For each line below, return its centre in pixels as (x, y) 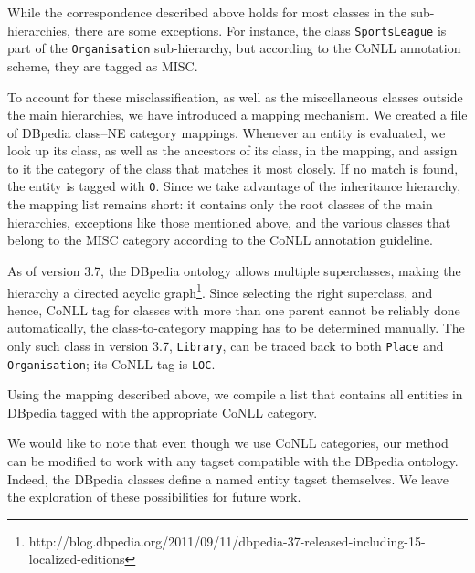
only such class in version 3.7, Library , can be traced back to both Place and (226, 345)
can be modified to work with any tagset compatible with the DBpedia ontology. (233, 461)
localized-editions (77, 559)
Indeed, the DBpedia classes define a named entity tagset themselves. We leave (228, 478)
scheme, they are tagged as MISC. (103, 65)
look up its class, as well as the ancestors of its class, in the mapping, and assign (232, 150)
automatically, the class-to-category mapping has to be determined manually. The (236, 328)
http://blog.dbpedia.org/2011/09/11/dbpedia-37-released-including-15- (227, 541)
